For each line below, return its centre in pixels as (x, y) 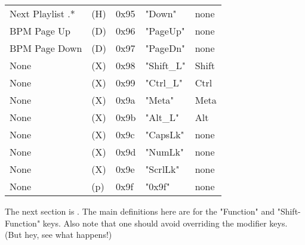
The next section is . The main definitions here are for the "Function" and (140, 211)
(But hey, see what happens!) (58, 235)
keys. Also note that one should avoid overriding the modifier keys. (165, 223)
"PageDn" (165, 48)
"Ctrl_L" (164, 83)
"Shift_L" (165, 65)
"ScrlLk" (162, 169)
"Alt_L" (162, 117)
